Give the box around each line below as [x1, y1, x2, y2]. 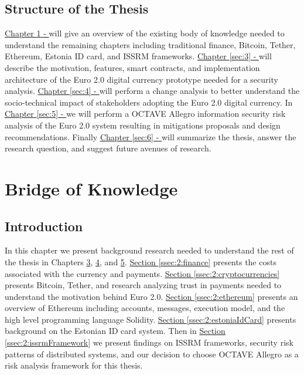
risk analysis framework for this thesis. [5, 359, 143, 371]
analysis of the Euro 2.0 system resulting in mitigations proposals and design [5, 119, 281, 131]
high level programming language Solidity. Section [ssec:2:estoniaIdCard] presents [5, 313, 296, 325]
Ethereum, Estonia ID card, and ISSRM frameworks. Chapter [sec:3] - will [5, 50, 272, 62]
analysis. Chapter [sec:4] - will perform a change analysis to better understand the [5, 85, 300, 97]
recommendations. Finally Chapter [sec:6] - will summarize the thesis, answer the [5, 130, 296, 143]
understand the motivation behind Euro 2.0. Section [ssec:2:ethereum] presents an [5, 290, 298, 302]
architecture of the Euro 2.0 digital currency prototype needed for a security [5, 73, 278, 85]
